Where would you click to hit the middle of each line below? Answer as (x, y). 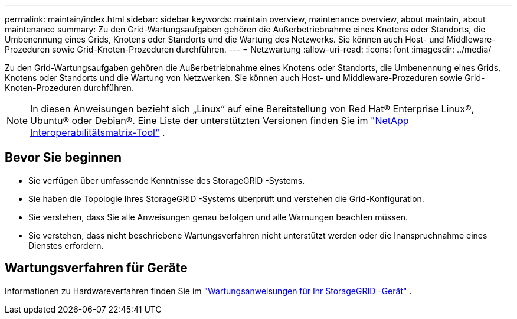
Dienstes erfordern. (66, 245)
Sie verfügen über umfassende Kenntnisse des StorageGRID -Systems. (167, 180)
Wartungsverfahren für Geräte (96, 268)
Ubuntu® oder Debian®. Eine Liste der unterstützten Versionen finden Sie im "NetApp (220, 121)
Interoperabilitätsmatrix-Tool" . (98, 132)
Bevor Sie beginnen (63, 158)
